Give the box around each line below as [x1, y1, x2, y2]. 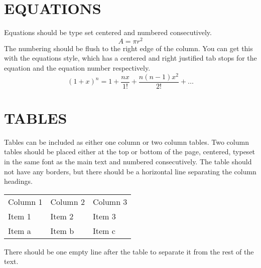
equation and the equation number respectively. [4, 62, 151, 73]
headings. [4, 176, 33, 186]
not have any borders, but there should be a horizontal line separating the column [4, 166, 256, 176]
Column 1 [8, 195, 43, 207]
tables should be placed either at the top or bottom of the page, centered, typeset [4, 146, 255, 157]
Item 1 [8, 210, 31, 222]
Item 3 [92, 210, 116, 222]
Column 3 [92, 195, 127, 207]
